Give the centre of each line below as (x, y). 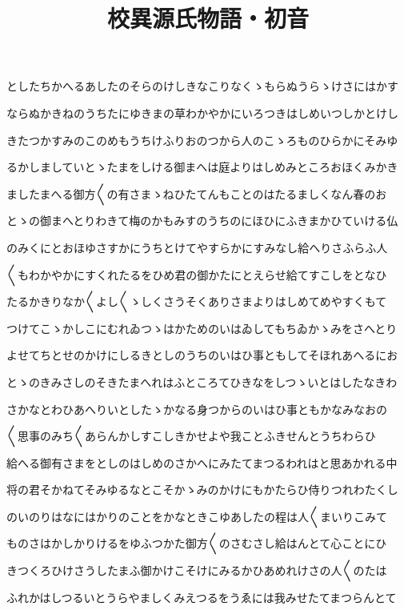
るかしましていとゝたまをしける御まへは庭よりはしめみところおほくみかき (202, 167)
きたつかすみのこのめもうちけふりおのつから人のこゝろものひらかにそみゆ (202, 140)
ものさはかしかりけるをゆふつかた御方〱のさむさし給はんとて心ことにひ (197, 543)
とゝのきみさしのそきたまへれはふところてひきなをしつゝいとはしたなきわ (202, 381)
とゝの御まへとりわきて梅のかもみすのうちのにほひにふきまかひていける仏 (202, 221)
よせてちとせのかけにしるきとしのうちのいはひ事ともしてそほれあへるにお (202, 355)
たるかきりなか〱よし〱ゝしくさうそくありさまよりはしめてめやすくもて (197, 301)
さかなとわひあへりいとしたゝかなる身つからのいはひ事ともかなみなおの (197, 409)
